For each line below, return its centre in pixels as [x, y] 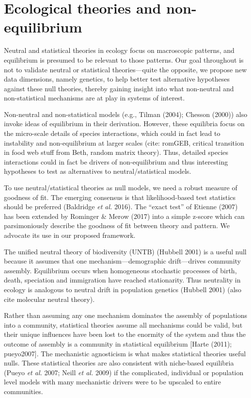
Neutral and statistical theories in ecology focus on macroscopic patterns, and [119, 50]
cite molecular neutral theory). [49, 299]
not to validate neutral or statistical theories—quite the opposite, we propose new [125, 69]
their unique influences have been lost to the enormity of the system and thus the [125, 334]
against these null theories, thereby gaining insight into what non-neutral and [119, 88]
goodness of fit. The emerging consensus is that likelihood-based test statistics [120, 197]
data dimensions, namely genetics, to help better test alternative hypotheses [117, 79]
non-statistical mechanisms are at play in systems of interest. [94, 98]
